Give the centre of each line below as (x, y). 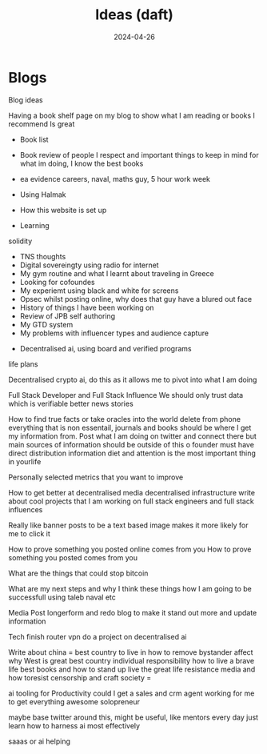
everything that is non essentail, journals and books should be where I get (130, 427)
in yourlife (25, 461)
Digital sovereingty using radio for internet (89, 265)
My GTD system (46, 324)
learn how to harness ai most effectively (74, 725)
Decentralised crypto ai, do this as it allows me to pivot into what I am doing (133, 379)
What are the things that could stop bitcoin (78, 573)
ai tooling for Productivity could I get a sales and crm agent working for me (132, 693)
